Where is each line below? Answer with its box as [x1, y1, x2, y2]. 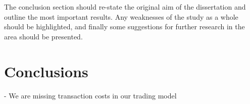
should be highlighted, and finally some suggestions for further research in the [4, 21, 245, 32]
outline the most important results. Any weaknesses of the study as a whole [4, 11, 238, 22]
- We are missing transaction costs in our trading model [4, 90, 177, 100]
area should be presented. [4, 31, 83, 41]
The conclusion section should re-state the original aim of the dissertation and [4, 2, 246, 12]
